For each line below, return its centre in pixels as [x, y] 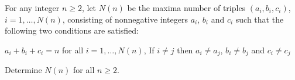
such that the [260, 19]
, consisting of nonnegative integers [125, 19]
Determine [23, 70]
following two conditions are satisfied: [72, 30]
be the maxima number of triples [186, 8]
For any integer [32, 8]
